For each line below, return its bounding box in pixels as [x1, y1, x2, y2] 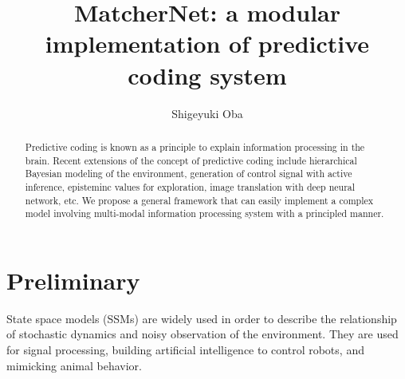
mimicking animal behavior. [6, 357, 143, 373]
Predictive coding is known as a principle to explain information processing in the [25, 140, 365, 153]
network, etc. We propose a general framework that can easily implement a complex [25, 193, 374, 207]
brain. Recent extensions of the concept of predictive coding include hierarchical [25, 153, 357, 167]
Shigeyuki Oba [171, 105, 243, 121]
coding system [128, 58, 287, 91]
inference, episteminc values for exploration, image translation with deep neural [25, 180, 356, 193]
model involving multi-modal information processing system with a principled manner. [25, 207, 384, 220]
